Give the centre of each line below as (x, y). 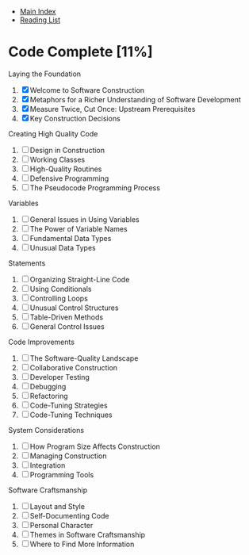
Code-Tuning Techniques (71, 415)
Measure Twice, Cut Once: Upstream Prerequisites (113, 109)
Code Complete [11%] (80, 52)
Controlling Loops (59, 298)
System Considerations (46, 430)
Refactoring (49, 396)
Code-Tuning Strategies (69, 405)
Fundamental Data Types (71, 238)
